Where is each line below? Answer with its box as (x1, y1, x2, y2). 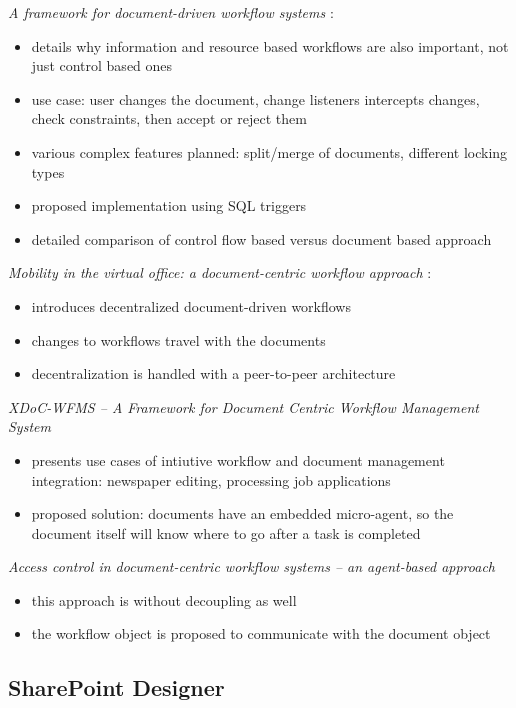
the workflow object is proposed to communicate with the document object (31, 623, 491, 644)
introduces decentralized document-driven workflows (31, 295, 351, 316)
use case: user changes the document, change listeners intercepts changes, (31, 88, 480, 109)
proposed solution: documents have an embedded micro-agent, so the (31, 503, 454, 524)
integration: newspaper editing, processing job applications (31, 469, 391, 490)
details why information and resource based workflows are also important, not (31, 35, 509, 56)
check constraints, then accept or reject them (31, 108, 307, 129)
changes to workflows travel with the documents (31, 329, 326, 350)
